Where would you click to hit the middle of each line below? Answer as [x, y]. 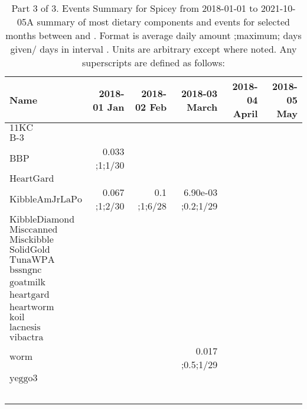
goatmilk [27, 282]
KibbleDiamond [42, 220]
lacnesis [25, 327]
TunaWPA [32, 260]
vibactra [27, 337]
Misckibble [32, 240]
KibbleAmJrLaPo [46, 199]
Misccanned [34, 230]
